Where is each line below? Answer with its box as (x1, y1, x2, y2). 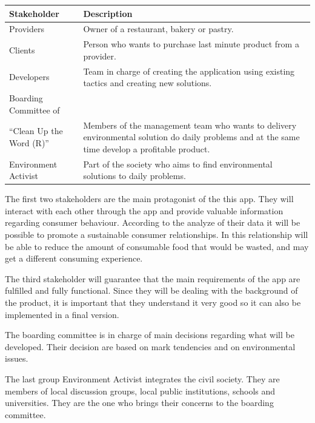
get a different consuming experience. (5, 252, 143, 265)
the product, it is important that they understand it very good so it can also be (5, 296, 301, 308)
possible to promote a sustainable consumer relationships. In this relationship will (5, 228, 308, 240)
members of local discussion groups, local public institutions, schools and (5, 384, 276, 397)
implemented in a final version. (5, 308, 119, 320)
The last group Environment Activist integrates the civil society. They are (5, 372, 280, 385)
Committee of (9, 103, 60, 116)
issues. (5, 352, 28, 365)
